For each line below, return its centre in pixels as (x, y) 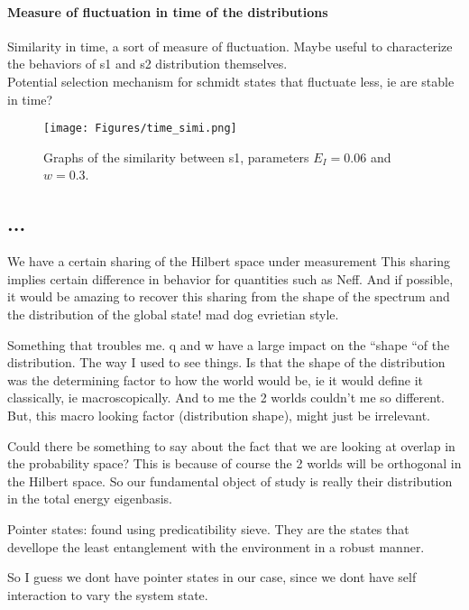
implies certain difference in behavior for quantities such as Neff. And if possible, (230, 278)
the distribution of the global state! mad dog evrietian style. (173, 314)
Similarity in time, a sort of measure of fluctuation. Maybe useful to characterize (230, 46)
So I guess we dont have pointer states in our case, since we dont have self (212, 577)
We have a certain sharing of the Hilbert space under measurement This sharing (229, 261)
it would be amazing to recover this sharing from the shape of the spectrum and (229, 296)
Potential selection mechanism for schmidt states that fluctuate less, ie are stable (231, 81)
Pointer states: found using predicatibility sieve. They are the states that (208, 528)
